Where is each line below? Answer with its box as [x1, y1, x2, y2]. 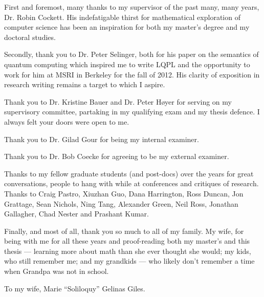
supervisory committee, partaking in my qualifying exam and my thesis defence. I [4, 106, 260, 117]
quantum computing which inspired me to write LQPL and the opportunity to [4, 58, 250, 69]
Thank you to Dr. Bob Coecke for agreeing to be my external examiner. [4, 151, 229, 162]
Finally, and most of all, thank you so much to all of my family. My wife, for [4, 225, 244, 236]
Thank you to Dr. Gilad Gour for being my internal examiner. [4, 133, 199, 144]
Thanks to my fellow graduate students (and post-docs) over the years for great [4, 168, 254, 179]
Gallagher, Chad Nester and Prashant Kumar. [4, 208, 149, 219]
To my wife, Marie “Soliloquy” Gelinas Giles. [4, 283, 145, 293]
